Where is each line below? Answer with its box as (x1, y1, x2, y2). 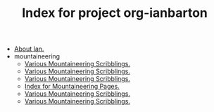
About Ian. (13, 44, 44, 54)
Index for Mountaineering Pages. (24, 82, 120, 91)
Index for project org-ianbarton (22, 5, 208, 21)
